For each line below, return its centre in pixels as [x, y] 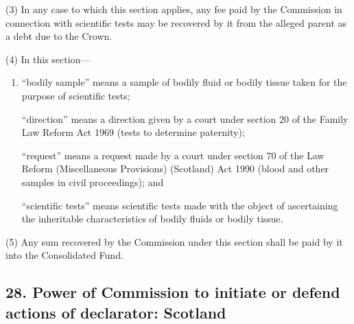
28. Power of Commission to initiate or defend [173, 292]
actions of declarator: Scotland [116, 312]
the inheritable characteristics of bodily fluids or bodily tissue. [152, 219]
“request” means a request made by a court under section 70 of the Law [173, 155]
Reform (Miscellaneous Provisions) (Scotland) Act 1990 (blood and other [175, 169]
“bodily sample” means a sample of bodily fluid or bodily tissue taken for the [184, 82]
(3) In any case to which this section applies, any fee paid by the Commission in [174, 9]
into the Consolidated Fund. [64, 255]
